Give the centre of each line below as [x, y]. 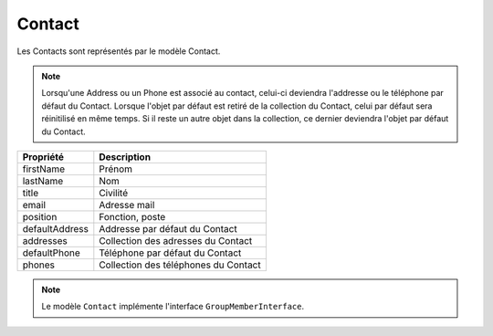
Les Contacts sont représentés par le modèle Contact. [119, 51]
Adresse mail [127, 205]
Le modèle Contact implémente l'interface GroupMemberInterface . [173, 307]
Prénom [115, 169]
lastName [43, 181]
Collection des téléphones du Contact [180, 265]
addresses [45, 240]
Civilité [113, 193]
